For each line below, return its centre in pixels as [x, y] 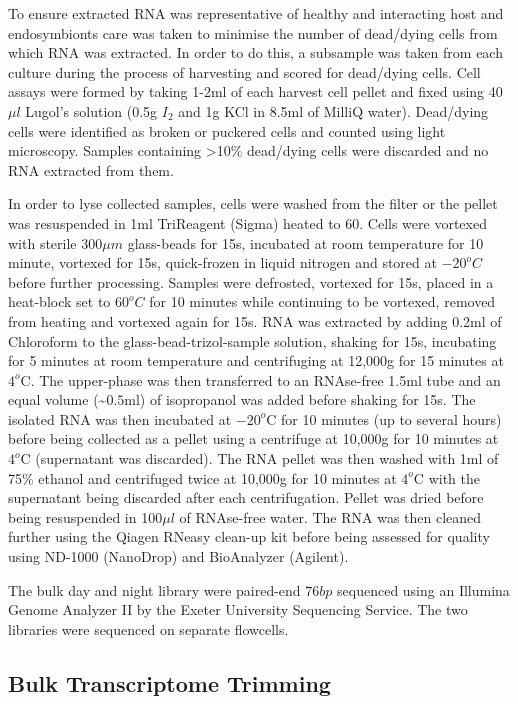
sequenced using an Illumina [423, 589]
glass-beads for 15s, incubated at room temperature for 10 [305, 242]
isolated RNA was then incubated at [120, 418]
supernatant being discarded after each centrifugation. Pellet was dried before [246, 497]
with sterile [42, 242]
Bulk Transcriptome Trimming [169, 682]
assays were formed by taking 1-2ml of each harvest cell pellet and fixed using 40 [255, 91]
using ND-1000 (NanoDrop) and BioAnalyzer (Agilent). [178, 556]
